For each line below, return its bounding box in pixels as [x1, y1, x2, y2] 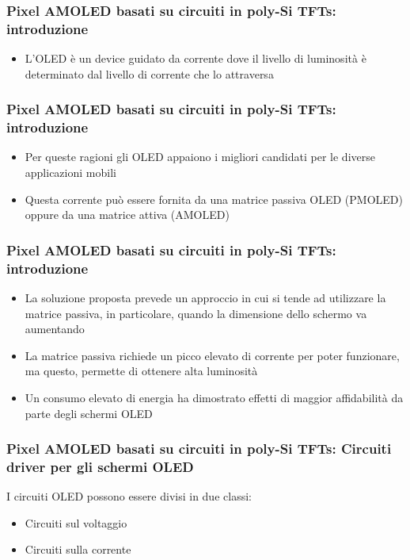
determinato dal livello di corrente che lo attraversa [25, 65, 274, 82]
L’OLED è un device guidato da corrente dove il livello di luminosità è [25, 50, 366, 67]
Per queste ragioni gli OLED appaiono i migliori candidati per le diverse [25, 148, 375, 165]
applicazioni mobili [25, 164, 116, 181]
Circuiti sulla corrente [25, 541, 131, 558]
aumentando [25, 320, 85, 337]
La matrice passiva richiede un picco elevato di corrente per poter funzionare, [25, 347, 400, 363]
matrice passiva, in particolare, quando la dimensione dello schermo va [25, 305, 367, 321]
